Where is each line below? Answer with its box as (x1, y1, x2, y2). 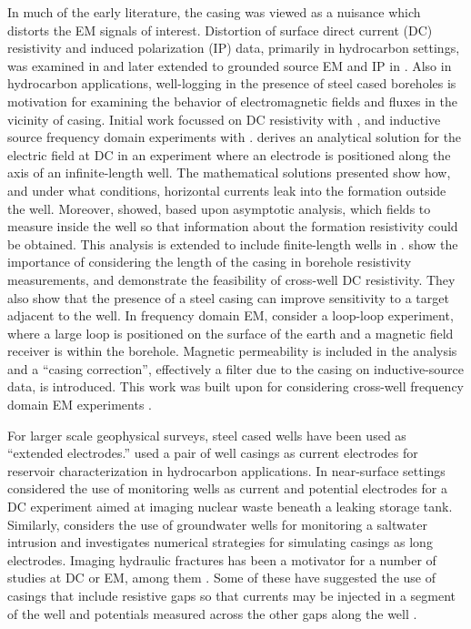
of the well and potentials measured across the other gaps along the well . (7, 604, 417, 623)
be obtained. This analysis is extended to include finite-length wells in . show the (7, 234, 458, 253)
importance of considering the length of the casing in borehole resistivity (7, 252, 412, 271)
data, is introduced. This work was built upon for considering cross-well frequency (7, 377, 464, 396)
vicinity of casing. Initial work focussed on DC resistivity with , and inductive (7, 109, 441, 128)
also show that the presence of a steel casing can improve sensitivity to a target (7, 288, 449, 307)
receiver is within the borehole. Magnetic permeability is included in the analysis (7, 341, 457, 360)
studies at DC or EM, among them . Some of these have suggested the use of (7, 568, 436, 587)
